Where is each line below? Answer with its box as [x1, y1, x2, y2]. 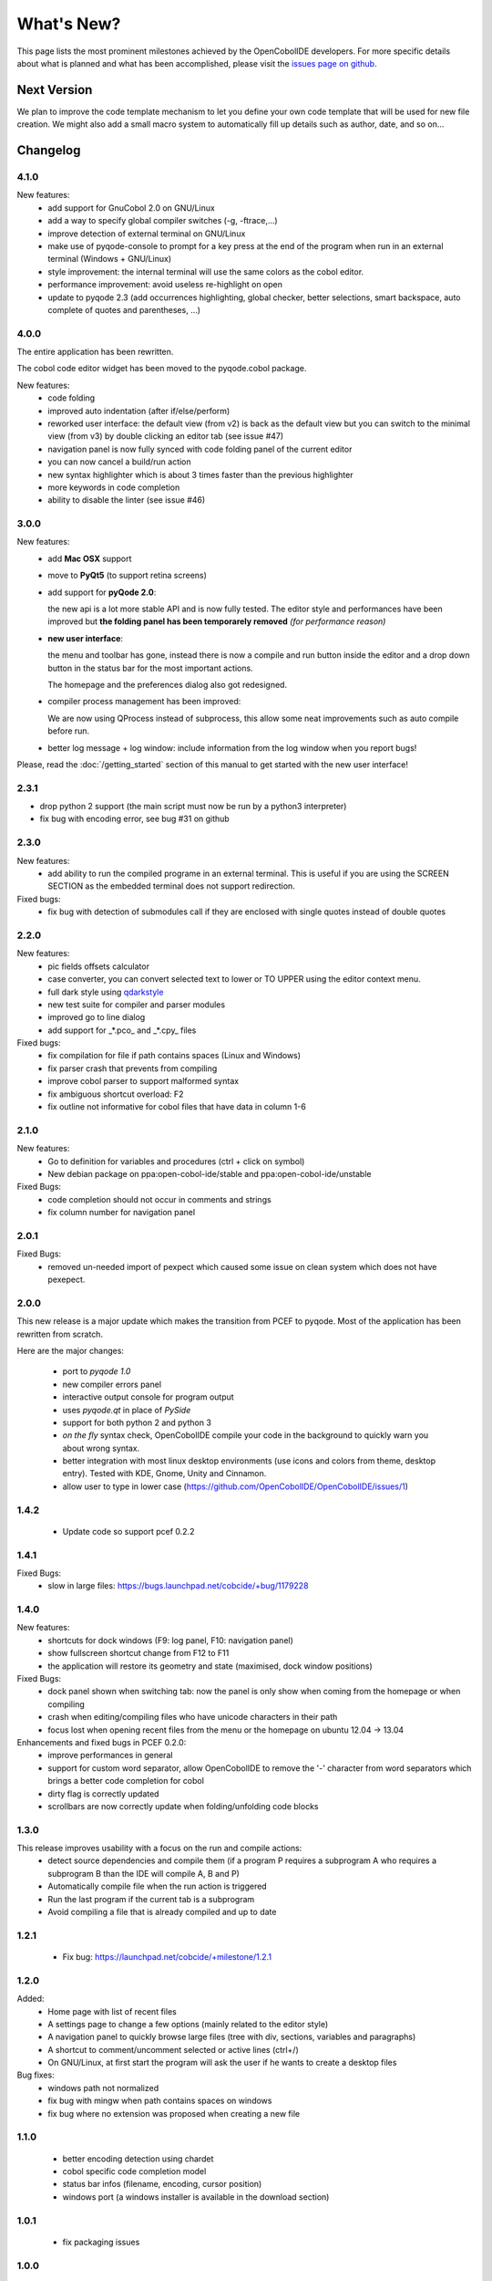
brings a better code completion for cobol [47, 1776, 205, 1786]
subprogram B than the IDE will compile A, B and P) [47, 1868, 241, 1879]
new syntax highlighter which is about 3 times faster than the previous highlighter [47, 469, 354, 480]
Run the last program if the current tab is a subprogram [47, 1893, 255, 1904]
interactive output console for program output [62, 1391, 234, 1402]
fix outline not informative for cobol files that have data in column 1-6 [47, 1101, 307, 1112]
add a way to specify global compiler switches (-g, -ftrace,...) [47, 215, 278, 226]
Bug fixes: [16, 2069, 55, 2080]
